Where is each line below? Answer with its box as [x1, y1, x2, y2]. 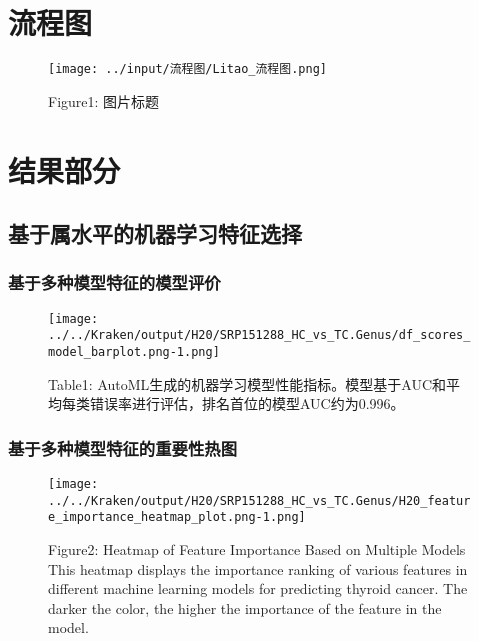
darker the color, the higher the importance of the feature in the [48, 597, 442, 618]
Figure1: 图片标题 [48, 90, 160, 111]
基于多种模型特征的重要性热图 [8, 435, 238, 460]
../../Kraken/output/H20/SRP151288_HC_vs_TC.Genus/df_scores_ [48, 328, 471, 343]
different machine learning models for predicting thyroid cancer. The [48, 578, 468, 599]
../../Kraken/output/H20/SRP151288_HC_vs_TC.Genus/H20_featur [48, 493, 471, 508]
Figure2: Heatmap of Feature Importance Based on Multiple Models [48, 539, 466, 560]
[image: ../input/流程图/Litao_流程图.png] [48, 62, 327, 77]
